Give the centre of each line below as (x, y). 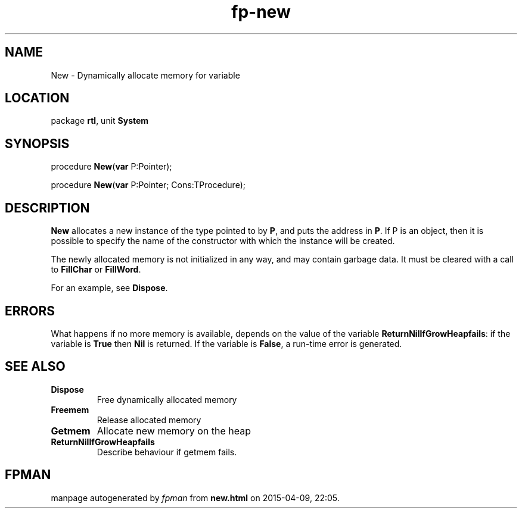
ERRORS (30, 311)
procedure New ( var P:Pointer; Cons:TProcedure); (148, 185)
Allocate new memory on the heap (174, 431)
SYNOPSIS (37, 143)
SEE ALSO (35, 367)
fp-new (261, 12)
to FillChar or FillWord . (96, 270)
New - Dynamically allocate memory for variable (145, 75)
